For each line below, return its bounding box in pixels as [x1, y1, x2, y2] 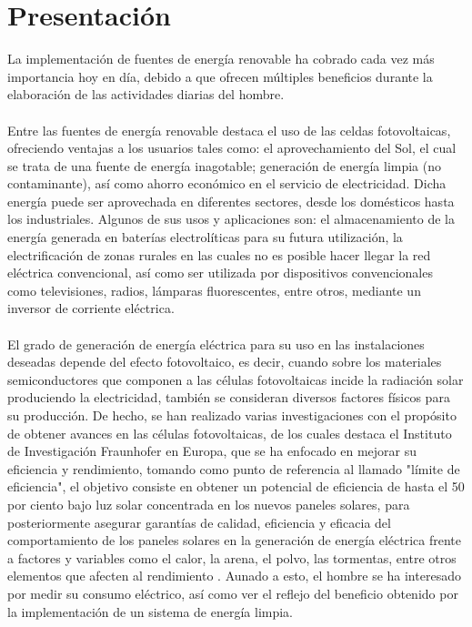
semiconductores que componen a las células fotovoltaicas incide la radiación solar [7, 369, 464, 389]
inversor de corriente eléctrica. [7, 298, 175, 318]
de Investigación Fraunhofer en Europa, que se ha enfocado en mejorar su [7, 441, 417, 460]
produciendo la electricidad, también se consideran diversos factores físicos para [7, 388, 450, 407]
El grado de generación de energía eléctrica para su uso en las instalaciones [7, 334, 425, 353]
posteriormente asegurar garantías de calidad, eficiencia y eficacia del [7, 512, 391, 531]
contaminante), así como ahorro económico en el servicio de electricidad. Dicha [7, 174, 447, 193]
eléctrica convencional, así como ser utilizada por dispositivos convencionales [7, 263, 433, 282]
